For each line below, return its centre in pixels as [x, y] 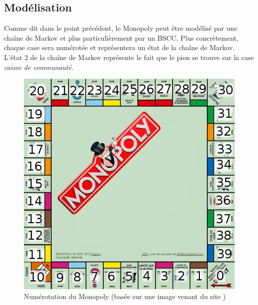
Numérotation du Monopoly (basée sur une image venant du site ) [125, 296]
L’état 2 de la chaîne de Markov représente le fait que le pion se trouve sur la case [129, 57]
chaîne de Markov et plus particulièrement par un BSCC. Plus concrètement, [121, 37]
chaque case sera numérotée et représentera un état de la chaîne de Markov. [119, 47]
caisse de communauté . [39, 67]
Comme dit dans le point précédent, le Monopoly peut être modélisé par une [121, 28]
